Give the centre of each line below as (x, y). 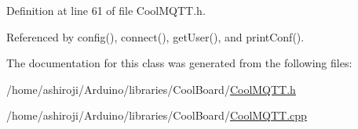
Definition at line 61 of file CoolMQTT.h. (106, 10)
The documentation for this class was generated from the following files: (179, 63)
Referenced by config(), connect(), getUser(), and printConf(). (155, 36)
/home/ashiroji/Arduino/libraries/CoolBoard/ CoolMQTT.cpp (157, 115)
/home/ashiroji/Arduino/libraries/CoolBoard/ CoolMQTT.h (151, 89)
